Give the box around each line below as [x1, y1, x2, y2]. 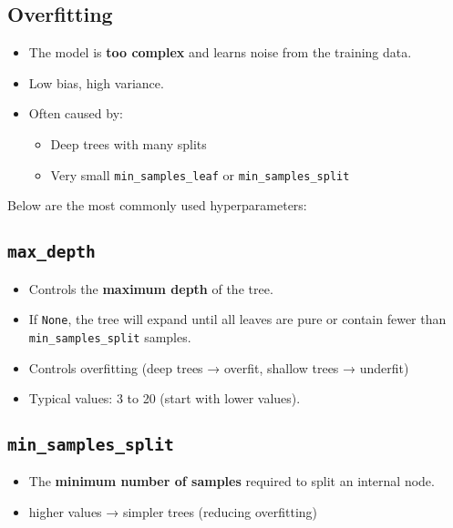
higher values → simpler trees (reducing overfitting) [28, 503, 317, 522]
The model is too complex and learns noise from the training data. [28, 43, 412, 62]
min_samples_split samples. [28, 327, 191, 346]
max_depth [7, 242, 96, 262]
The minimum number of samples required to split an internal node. [28, 472, 435, 491]
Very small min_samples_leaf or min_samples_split [50, 165, 350, 184]
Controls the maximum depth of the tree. [28, 279, 273, 298]
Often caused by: [28, 104, 123, 123]
